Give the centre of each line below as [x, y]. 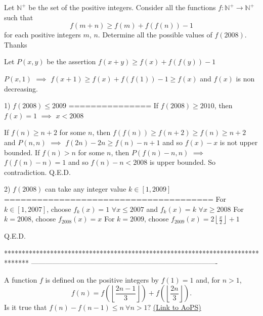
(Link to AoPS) [177, 307]
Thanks [16, 44]
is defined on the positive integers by [102, 279]
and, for [208, 279]
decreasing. [21, 88]
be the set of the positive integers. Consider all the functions [122, 7]
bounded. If [22, 152]
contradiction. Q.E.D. [37, 172]
